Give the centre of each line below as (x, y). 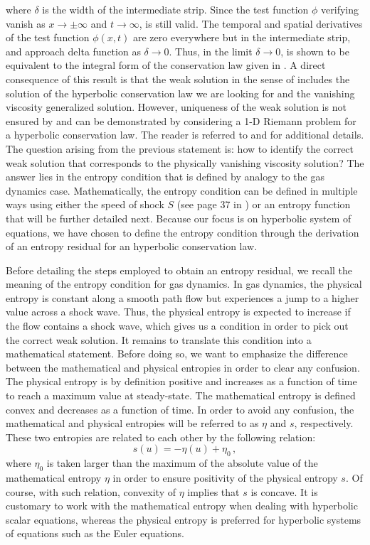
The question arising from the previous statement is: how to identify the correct (180, 148)
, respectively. (324, 423)
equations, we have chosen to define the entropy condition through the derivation (183, 232)
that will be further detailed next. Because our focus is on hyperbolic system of (179, 218)
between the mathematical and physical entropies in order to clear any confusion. (183, 367)
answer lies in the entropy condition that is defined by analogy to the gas (165, 177)
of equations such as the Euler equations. (95, 533)
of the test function (48, 37)
